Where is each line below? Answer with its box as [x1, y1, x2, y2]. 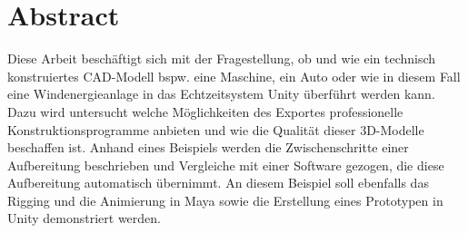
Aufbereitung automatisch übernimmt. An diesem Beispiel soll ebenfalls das [7, 173, 429, 192]
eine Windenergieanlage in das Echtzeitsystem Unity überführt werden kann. [7, 84, 435, 103]
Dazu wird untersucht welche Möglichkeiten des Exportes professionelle [7, 102, 403, 121]
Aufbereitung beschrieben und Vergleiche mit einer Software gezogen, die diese [7, 155, 444, 174]
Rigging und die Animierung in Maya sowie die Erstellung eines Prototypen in [7, 190, 443, 209]
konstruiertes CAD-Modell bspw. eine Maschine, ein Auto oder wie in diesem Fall [7, 66, 461, 85]
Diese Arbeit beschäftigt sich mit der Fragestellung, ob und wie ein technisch [7, 49, 436, 68]
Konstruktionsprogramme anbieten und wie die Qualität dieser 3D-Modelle [7, 120, 424, 139]
